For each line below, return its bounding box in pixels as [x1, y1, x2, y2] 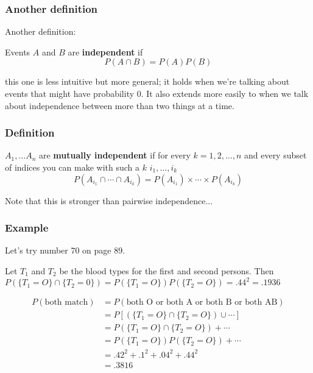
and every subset [244, 149, 307, 162]
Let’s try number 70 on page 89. [5, 244, 125, 257]
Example [5, 220, 49, 235]
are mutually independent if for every [38, 149, 191, 162]
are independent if [68, 45, 143, 58]
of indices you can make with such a [5, 161, 140, 173]
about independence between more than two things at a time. [5, 99, 234, 112]
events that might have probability [5, 87, 135, 99]
